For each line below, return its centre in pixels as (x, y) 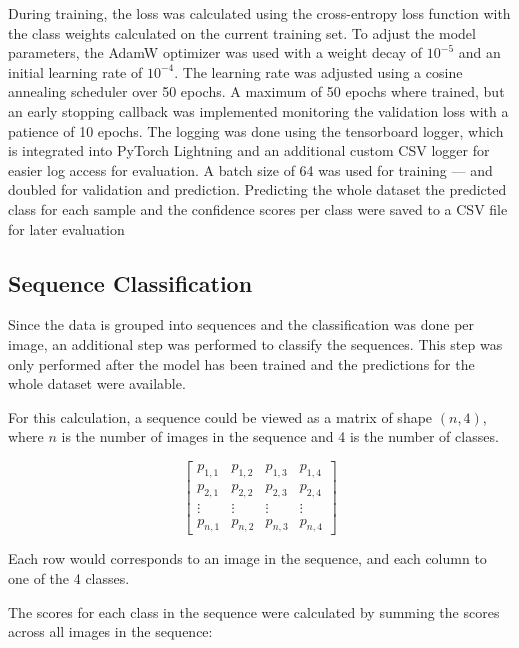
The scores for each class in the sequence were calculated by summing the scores (254, 611)
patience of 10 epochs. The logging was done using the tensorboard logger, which (256, 130)
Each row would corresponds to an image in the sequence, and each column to (247, 558)
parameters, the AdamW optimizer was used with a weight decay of (215, 52)
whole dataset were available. (97, 383)
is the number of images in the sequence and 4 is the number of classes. (280, 436)
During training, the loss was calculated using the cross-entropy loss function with (259, 13)
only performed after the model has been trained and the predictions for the (241, 363)
